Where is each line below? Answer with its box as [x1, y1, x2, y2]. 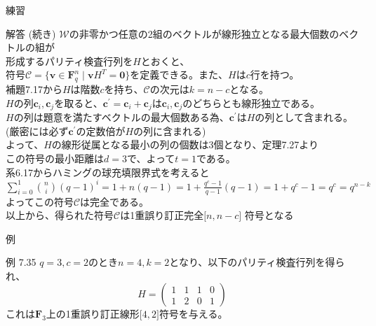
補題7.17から [6, 82, 62, 97]
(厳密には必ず [6, 123, 69, 138]
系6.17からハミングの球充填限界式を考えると [6, 164, 210, 179]
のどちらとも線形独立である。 [182, 95, 321, 110]
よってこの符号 [6, 194, 74, 208]
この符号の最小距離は [6, 151, 104, 165]
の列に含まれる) [133, 123, 206, 138]
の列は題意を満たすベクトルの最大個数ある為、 [13, 110, 229, 125]
